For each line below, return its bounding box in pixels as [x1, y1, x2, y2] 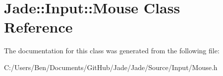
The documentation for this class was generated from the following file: [4, 45, 220, 56]
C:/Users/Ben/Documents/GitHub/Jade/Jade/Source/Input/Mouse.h [4, 62, 218, 72]
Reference [4, 17, 73, 37]
